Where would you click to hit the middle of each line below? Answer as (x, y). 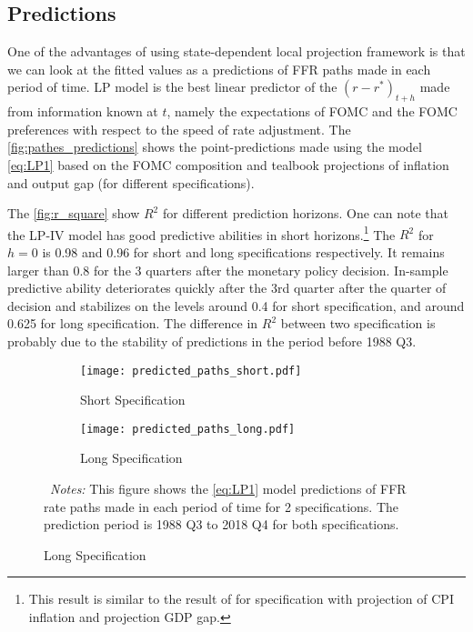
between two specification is (358, 323)
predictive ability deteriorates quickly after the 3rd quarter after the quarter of (227, 288)
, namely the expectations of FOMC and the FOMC (312, 111)
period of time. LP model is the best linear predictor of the (172, 87)
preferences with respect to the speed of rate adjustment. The (179, 129)
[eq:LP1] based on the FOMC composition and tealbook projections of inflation (228, 164)
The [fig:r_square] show (74, 213)
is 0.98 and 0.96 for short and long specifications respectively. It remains (243, 252)
